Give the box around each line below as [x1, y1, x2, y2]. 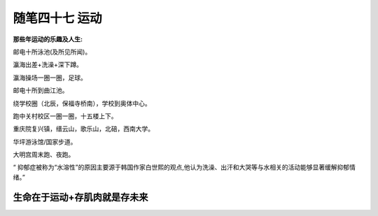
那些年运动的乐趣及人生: [13, 35, 83, 43]
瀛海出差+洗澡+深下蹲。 [13, 60, 83, 69]
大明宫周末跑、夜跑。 [13, 150, 75, 159]
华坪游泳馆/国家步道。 [13, 137, 77, 146]
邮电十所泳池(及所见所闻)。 [13, 48, 92, 56]
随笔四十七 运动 [13, 10, 102, 26]
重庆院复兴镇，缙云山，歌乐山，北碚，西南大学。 [13, 124, 154, 133]
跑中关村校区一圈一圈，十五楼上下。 [13, 112, 118, 120]
